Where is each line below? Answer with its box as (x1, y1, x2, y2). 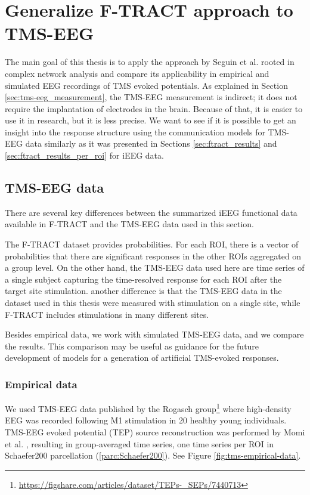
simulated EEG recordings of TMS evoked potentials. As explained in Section (5, 79, 288, 91)
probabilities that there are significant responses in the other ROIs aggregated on (5, 249, 302, 262)
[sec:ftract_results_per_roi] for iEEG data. (5, 149, 164, 162)
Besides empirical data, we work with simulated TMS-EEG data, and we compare (5, 328, 304, 341)
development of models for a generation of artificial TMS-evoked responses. (5, 351, 279, 364)
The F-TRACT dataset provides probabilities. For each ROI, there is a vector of (5, 238, 299, 250)
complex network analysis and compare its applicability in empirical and (5, 67, 269, 79)
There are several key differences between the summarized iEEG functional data (5, 206, 297, 218)
